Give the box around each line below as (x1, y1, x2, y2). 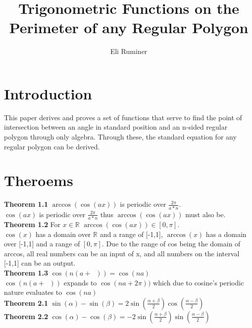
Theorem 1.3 (4, 267, 48, 278)
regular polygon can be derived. (4, 141, 100, 151)
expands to (63, 277, 97, 287)
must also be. (185, 209, 226, 219)
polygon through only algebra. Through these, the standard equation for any (4, 132, 237, 142)
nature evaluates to (4, 287, 62, 297)
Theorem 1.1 (4, 199, 48, 209)
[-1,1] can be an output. (4, 258, 76, 268)
